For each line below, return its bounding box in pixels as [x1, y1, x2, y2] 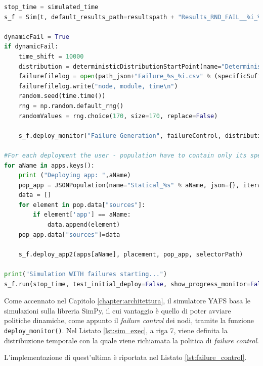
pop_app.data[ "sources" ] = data [18, 231, 120, 238]
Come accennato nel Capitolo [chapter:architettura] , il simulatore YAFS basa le [4, 295, 251, 306]
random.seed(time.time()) [18, 92, 106, 100]
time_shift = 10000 [18, 53, 84, 60]
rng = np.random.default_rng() [18, 102, 124, 110]
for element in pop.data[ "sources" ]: [18, 201, 146, 208]
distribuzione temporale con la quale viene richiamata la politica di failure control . [4, 335, 259, 345]
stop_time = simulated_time [4, 4, 99, 11]
